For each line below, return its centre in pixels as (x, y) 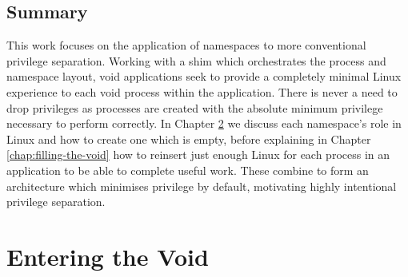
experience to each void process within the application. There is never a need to (202, 91)
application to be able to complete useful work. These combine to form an (188, 170)
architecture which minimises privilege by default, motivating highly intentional (202, 186)
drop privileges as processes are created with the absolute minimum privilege (195, 107)
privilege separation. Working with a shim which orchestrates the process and (196, 60)
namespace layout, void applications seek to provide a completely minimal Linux (204, 76)
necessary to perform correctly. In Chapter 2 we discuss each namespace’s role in (204, 123)
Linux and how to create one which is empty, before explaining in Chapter (189, 138)
